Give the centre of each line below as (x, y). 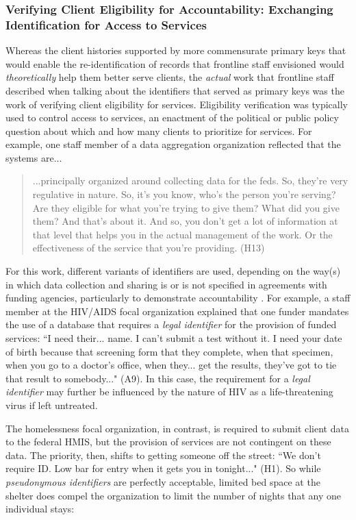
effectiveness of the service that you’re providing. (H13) (149, 248)
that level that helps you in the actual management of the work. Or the (182, 234)
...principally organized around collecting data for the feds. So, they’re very (190, 181)
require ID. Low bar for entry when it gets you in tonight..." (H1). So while (163, 468)
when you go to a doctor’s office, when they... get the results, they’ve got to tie (171, 365)
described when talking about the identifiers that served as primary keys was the (175, 90)
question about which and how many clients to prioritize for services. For (159, 131)
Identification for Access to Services (106, 24)
